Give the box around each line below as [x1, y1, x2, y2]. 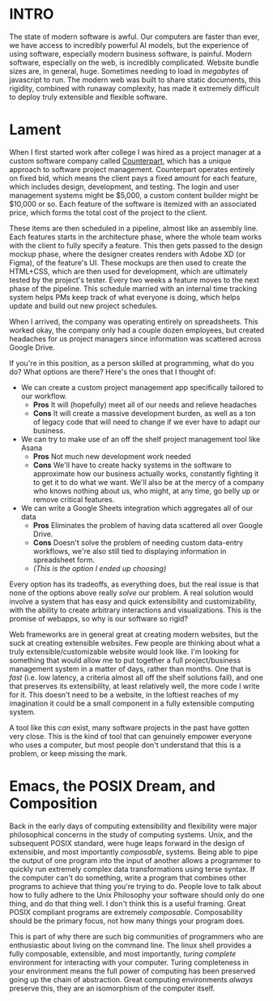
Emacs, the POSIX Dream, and [9, 777, 215, 796]
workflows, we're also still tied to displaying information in [32, 546, 227, 556]
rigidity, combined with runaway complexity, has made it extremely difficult [9, 83, 260, 93]
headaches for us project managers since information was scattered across [9, 333, 262, 343]
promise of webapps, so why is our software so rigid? [9, 613, 189, 623]
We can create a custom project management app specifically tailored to [20, 382, 264, 392]
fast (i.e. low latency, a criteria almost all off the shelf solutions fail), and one [9, 672, 264, 682]
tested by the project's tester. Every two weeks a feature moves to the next [9, 275, 260, 285]
